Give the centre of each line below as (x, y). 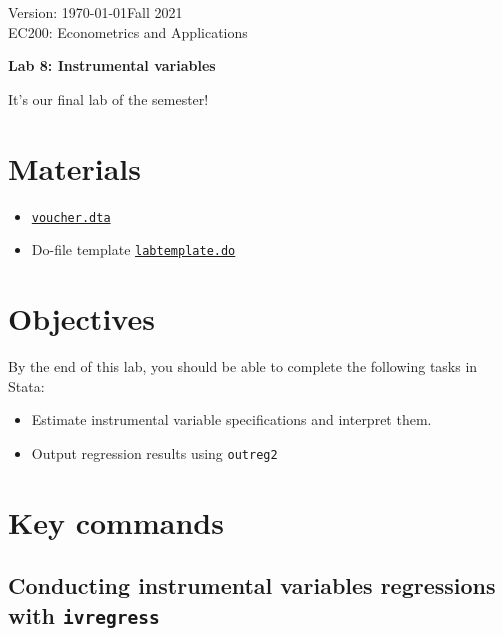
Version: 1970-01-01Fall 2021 (95, 12)
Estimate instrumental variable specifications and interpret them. (231, 419)
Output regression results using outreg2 (154, 452)
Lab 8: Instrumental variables (112, 65)
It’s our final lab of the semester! (108, 98)
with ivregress (84, 614)
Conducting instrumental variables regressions (252, 585)
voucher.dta (71, 217)
